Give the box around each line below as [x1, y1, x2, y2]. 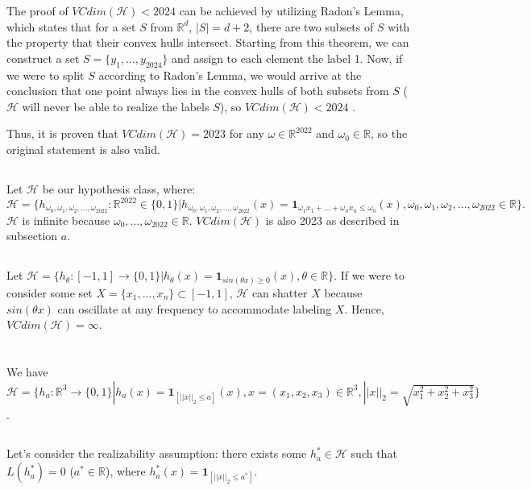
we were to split [6, 66, 85, 83]
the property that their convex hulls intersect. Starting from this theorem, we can [6, 34, 409, 51]
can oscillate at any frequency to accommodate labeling [57, 300, 332, 317]
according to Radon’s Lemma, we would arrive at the [98, 66, 362, 83]
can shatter [251, 284, 308, 301]
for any [229, 125, 264, 142]
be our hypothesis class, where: [42, 180, 196, 197]
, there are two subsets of [249, 18, 374, 35]
